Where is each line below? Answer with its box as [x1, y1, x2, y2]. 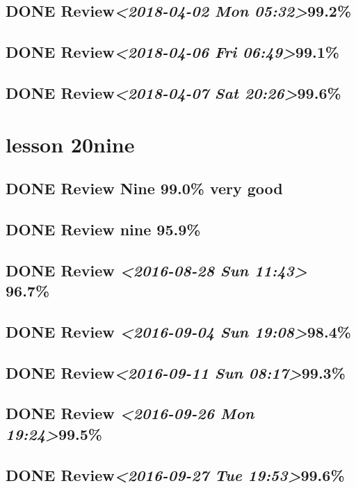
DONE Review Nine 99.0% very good [6, 178, 283, 199]
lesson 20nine [6, 129, 135, 158]
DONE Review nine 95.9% [6, 218, 201, 239]
